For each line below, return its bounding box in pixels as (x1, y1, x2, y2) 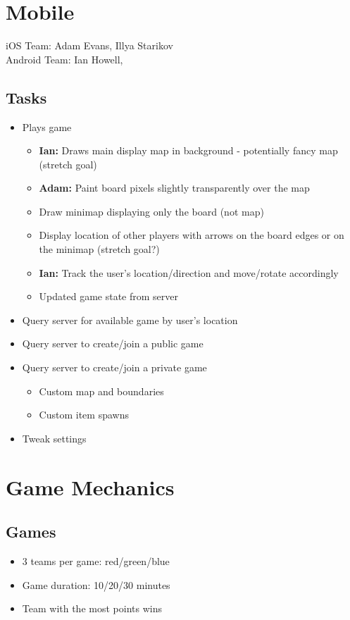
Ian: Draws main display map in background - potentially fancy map (39, 143, 338, 158)
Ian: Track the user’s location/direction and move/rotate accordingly (39, 265, 339, 280)
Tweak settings (22, 430, 87, 445)
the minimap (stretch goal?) (39, 242, 160, 256)
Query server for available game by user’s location (22, 312, 238, 327)
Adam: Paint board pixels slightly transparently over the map (39, 180, 310, 195)
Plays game (22, 119, 72, 134)
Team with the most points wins (22, 601, 162, 616)
